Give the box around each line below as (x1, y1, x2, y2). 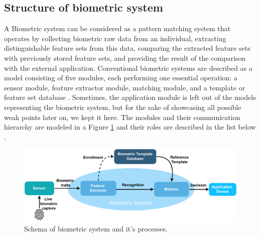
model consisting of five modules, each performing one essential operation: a (4, 72, 237, 83)
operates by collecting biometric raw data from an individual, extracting (4, 33, 226, 43)
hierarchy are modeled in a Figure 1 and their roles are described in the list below (4, 122, 256, 132)
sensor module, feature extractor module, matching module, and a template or (4, 82, 245, 92)
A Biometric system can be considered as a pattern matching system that (4, 23, 231, 34)
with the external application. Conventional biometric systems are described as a (4, 62, 252, 73)
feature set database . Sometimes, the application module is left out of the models (4, 92, 256, 102)
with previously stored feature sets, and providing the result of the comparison (4, 52, 246, 63)
